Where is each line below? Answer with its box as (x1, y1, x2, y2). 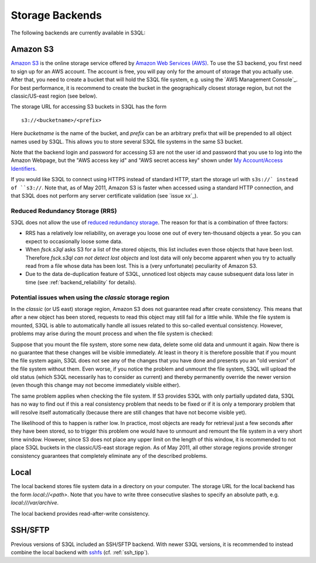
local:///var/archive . (11, 499, 59, 506)
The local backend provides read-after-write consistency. (11, 510, 150, 517)
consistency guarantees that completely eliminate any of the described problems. (11, 452, 208, 459)
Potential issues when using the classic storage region (11, 293, 170, 301)
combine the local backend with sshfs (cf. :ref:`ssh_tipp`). (11, 548, 149, 555)
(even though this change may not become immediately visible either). (11, 382, 181, 389)
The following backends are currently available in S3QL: (11, 29, 146, 36)
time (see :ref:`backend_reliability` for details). (25, 278, 137, 286)
